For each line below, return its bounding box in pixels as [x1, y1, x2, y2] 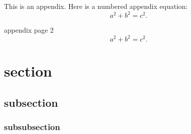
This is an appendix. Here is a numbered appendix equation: [4, 1, 188, 11]
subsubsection [4, 121, 60, 133]
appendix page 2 [4, 25, 54, 35]
